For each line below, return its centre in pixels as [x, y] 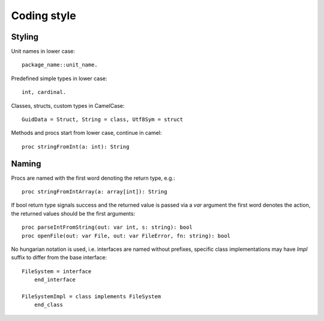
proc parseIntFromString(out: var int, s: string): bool [107, 227]
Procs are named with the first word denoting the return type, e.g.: [93, 178]
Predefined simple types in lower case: [59, 78]
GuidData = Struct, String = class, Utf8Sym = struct [102, 119]
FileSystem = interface [57, 271]
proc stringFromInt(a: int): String [76, 146]
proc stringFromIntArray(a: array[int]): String [94, 192]
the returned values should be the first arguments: [73, 213]
